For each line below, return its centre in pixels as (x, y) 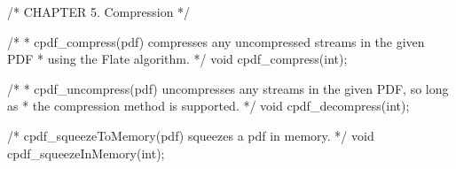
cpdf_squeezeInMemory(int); (86, 153)
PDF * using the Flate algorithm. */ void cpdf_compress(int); (177, 59)
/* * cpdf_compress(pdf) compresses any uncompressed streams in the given (216, 41)
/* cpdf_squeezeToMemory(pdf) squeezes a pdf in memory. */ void (191, 135)
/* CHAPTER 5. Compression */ (99, 12)
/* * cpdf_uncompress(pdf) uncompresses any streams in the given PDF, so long (228, 88)
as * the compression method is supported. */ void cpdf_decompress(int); (208, 106)
